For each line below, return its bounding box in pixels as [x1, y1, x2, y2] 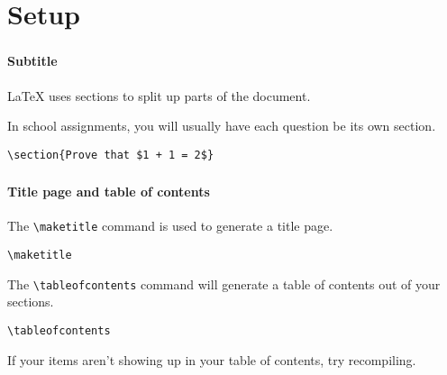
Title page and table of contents [7, 182, 210, 201]
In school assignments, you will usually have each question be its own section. [7, 116, 436, 135]
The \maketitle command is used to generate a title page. [7, 216, 333, 235]
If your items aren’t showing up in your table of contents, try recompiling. [7, 350, 416, 369]
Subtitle [7, 51, 58, 70]
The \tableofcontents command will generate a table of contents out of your [7, 274, 441, 293]
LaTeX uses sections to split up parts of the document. [7, 86, 311, 105]
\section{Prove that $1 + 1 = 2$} [7, 148, 214, 161]
